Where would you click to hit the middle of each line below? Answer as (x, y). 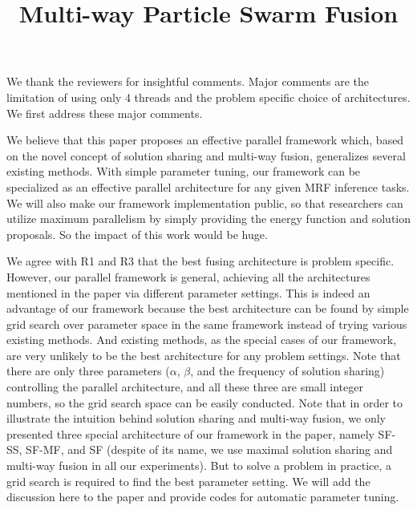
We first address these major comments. (105, 113)
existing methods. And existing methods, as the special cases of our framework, (202, 340)
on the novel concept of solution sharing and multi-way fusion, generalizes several (206, 155)
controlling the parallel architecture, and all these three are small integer (185, 387)
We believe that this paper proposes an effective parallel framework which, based (205, 140)
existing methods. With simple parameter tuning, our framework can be (184, 171)
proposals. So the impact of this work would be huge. (137, 234)
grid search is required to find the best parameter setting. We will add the (188, 481)
